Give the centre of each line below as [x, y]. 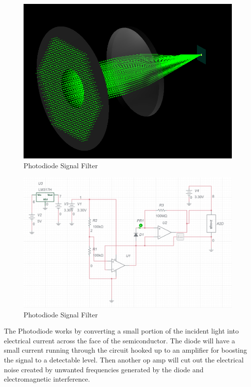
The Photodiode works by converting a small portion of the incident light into [122, 331]
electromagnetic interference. [47, 379]
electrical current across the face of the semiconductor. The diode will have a [120, 340]
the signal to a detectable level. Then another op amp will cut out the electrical [124, 359]
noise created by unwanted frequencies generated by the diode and [104, 369]
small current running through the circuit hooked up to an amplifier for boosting [125, 350]
